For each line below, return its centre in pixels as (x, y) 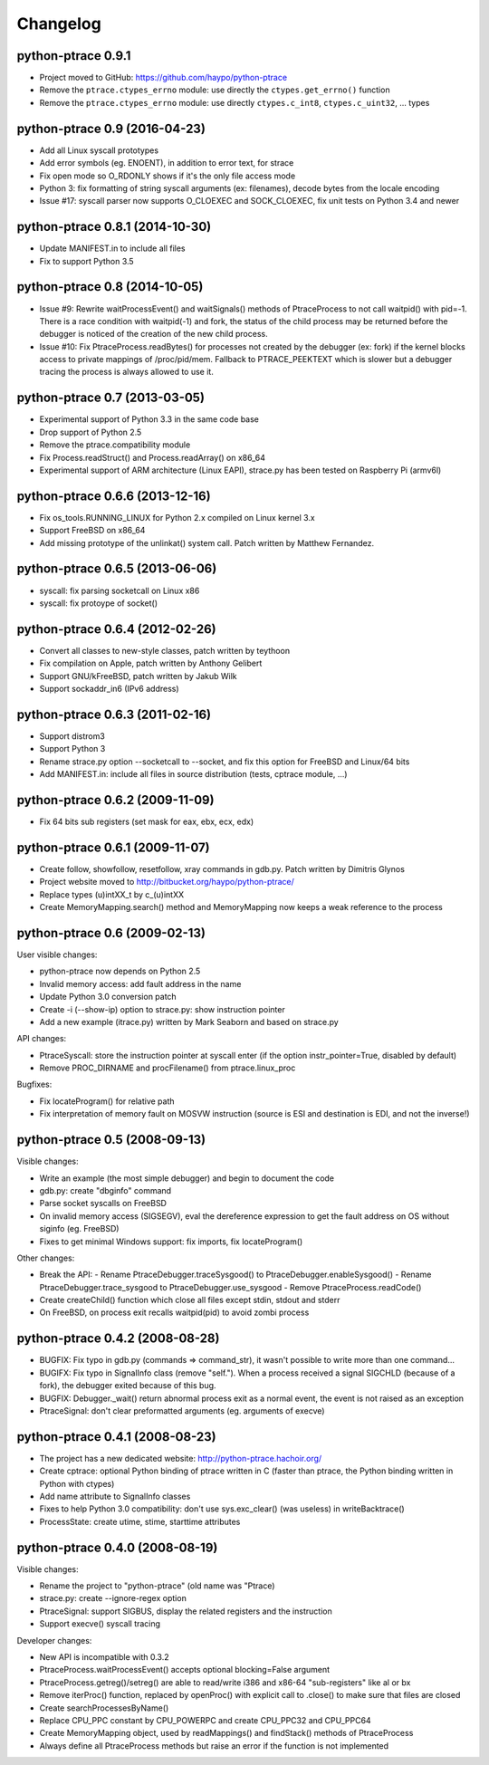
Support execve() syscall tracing (100, 1624)
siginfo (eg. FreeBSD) (79, 1229)
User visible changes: (57, 954)
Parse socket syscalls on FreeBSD (103, 1204)
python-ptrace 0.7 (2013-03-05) (111, 398)
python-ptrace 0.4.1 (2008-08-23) (116, 1437)
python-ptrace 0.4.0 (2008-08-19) (117, 1547)
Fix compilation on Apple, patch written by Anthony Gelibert (151, 663)
